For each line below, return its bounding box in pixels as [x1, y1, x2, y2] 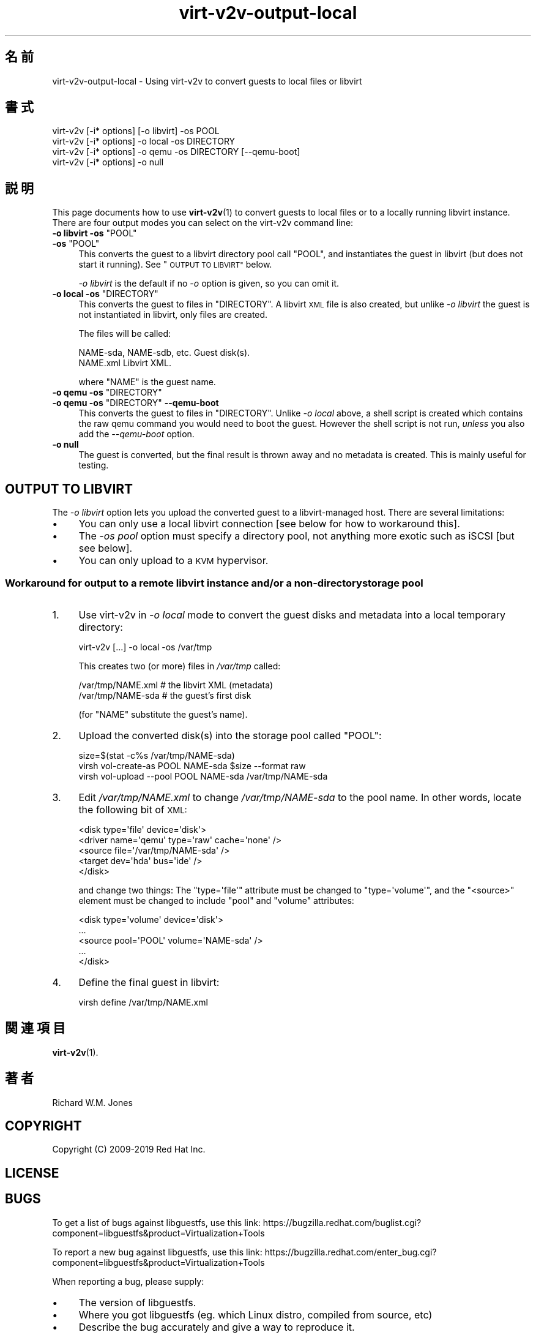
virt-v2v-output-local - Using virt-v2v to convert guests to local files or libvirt [52, 75, 362, 86]
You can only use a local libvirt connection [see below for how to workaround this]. [78, 517, 460, 530]
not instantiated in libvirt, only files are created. [78, 309, 268, 320]
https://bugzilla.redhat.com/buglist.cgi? [262, 1217, 422, 1228]
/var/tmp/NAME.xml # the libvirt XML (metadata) [78, 679, 274, 690]
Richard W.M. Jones [52, 1097, 133, 1108]
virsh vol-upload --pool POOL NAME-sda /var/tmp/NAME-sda [78, 770, 328, 781]
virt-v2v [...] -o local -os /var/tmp [78, 641, 212, 652]
